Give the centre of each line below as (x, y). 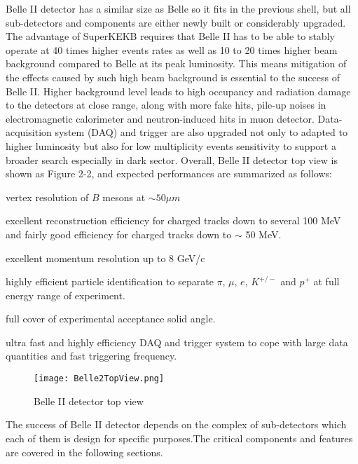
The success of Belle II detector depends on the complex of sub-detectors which (176, 424)
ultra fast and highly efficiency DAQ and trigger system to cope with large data (177, 342)
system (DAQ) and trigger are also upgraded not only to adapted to (201, 132)
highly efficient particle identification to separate (110, 281)
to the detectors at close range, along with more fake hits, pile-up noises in (166, 105)
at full (326, 281)
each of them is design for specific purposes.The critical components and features (179, 438)
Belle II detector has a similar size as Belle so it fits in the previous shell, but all (178, 8)
